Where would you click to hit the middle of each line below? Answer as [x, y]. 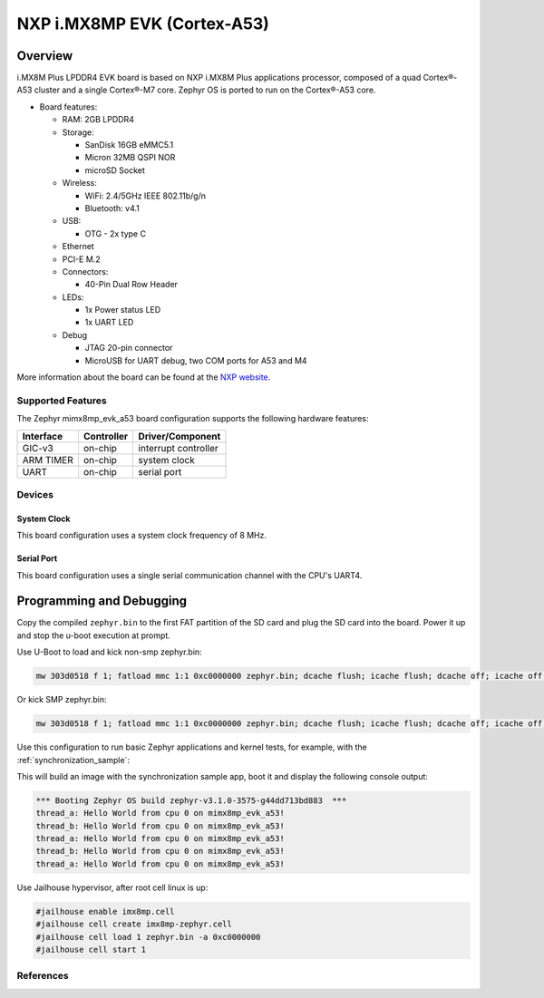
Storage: [78, 132]
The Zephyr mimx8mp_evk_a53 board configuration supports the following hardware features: [193, 419]
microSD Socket [115, 170]
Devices [35, 494]
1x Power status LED [123, 310]
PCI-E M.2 [81, 259]
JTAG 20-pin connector [129, 348]
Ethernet [78, 247]
